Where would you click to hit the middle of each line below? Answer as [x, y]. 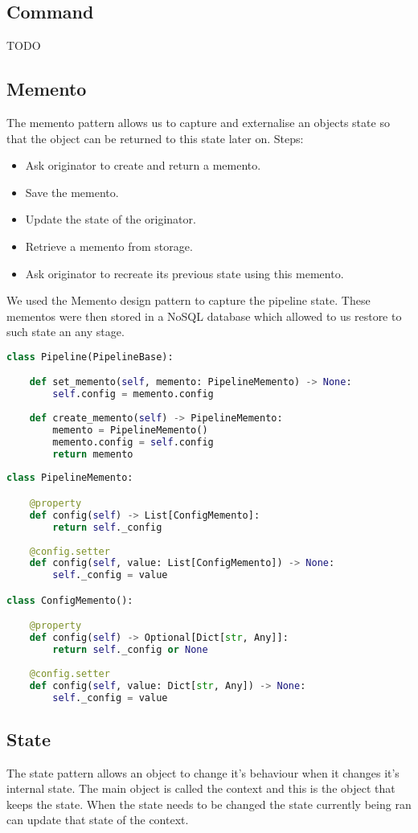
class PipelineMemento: [70, 478]
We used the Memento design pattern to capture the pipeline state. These [189, 300]
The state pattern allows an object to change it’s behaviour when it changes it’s [203, 772]
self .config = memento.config [133, 394]
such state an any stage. [66, 332]
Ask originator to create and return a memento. [143, 165]
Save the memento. [72, 192]
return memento [93, 454]
